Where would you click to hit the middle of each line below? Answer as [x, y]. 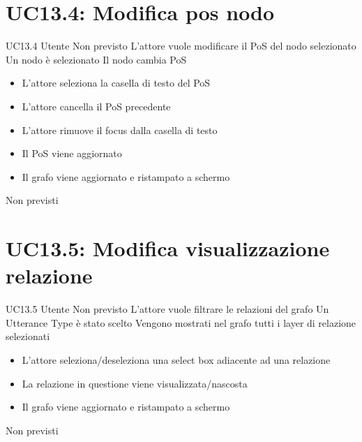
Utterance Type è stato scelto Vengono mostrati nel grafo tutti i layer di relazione [181, 322]
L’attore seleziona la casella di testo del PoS [116, 83]
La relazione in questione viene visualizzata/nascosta [135, 383]
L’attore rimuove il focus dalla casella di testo [120, 130]
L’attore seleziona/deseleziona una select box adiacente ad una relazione [176, 359]
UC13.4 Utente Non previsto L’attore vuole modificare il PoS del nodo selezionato [181, 46]
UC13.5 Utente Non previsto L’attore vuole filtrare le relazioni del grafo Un [167, 309]
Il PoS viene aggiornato [72, 153]
